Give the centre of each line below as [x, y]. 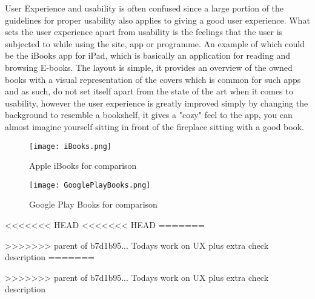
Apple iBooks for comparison [83, 166]
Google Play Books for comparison [93, 204]
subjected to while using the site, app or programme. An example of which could [155, 43]
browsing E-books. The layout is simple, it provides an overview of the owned [149, 67]
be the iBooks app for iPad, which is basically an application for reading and [148, 55]
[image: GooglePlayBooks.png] [90, 185]
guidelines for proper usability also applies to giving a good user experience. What [157, 20]
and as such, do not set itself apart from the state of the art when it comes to [149, 91]
